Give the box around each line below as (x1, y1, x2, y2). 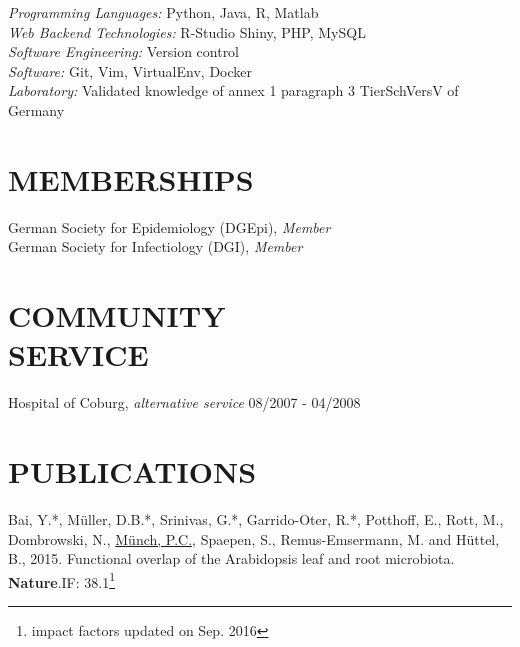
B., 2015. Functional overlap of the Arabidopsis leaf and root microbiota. (8, 548, 455, 569)
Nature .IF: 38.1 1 (8, 568, 116, 592)
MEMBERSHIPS (8, 158, 254, 199)
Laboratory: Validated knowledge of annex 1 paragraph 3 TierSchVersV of (8, 80, 459, 101)
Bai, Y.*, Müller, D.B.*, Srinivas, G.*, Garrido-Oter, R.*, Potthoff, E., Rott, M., (8, 508, 504, 529)
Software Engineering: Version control (8, 41, 240, 62)
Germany (8, 99, 65, 120)
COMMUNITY (8, 295, 226, 336)
